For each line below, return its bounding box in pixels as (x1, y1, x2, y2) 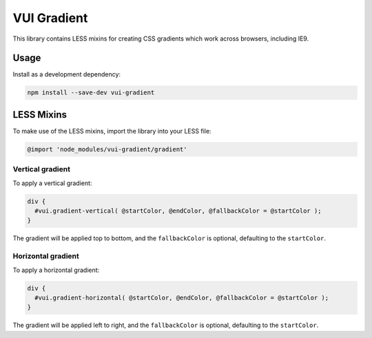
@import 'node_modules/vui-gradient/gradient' (27, 145, 187, 153)
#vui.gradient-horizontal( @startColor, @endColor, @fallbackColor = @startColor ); (34, 293, 329, 302)
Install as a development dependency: (12, 70, 121, 78)
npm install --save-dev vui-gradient (27, 89, 155, 96)
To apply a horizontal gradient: (12, 266, 100, 274)
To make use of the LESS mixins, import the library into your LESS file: (12, 127, 211, 135)
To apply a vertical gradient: (12, 179, 92, 187)
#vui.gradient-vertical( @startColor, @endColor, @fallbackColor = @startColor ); (34, 207, 322, 215)
